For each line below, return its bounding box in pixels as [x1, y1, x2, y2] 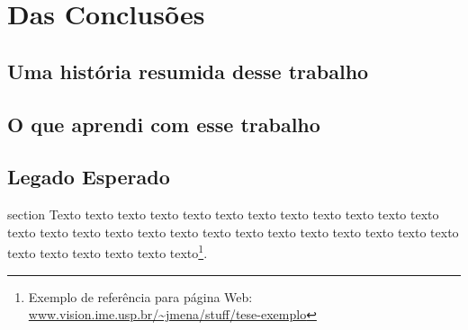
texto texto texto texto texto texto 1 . [7, 241, 208, 262]
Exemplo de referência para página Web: [28, 287, 253, 306]
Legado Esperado [7, 163, 170, 191]
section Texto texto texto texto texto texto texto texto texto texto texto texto [7, 205, 439, 224]
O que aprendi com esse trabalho [7, 110, 320, 138]
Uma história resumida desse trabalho [7, 57, 369, 85]
